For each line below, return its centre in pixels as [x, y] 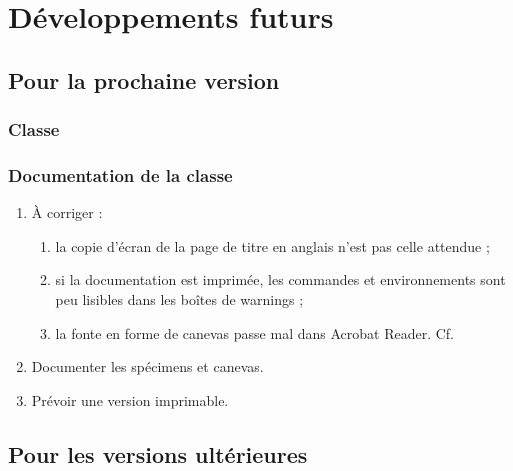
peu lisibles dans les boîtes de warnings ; [179, 299]
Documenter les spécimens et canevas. [147, 366]
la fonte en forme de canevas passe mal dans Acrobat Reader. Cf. [254, 332]
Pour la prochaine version [144, 79]
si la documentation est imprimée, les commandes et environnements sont [280, 279]
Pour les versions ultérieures [158, 453]
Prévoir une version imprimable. [130, 399]
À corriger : [67, 212]
